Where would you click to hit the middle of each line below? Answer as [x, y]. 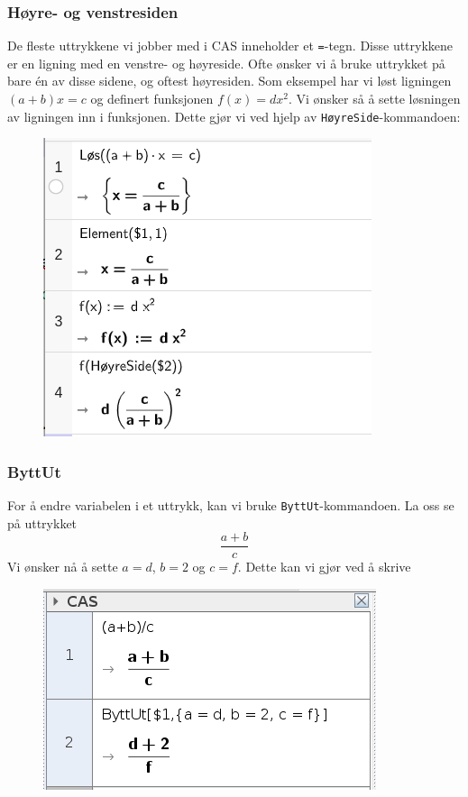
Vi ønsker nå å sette [63, 567]
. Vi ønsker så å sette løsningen [374, 99]
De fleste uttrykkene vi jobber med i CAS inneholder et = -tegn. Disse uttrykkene [230, 46]
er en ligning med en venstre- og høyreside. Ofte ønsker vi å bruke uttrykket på [226, 63]
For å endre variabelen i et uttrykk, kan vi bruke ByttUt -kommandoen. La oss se [231, 505]
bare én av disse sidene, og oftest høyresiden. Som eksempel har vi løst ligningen [229, 81]
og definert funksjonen [152, 99]
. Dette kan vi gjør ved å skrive [324, 567]
